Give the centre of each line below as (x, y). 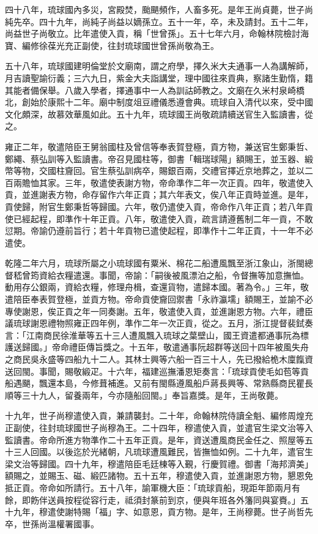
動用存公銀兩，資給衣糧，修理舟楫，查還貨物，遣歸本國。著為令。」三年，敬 (157, 287)
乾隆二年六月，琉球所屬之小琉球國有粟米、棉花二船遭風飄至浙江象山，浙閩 (155, 263)
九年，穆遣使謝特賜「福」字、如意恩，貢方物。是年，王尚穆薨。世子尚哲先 (163, 512)
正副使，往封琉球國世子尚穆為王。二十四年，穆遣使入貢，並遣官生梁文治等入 (159, 427)
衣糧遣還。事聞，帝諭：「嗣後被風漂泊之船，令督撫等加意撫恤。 (182, 275)
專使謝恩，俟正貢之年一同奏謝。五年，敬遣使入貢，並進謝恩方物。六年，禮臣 (159, 311)
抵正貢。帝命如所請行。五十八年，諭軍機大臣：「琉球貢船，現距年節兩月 (148, 487)
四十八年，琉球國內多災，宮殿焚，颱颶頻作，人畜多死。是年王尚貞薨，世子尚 (159, 9)
